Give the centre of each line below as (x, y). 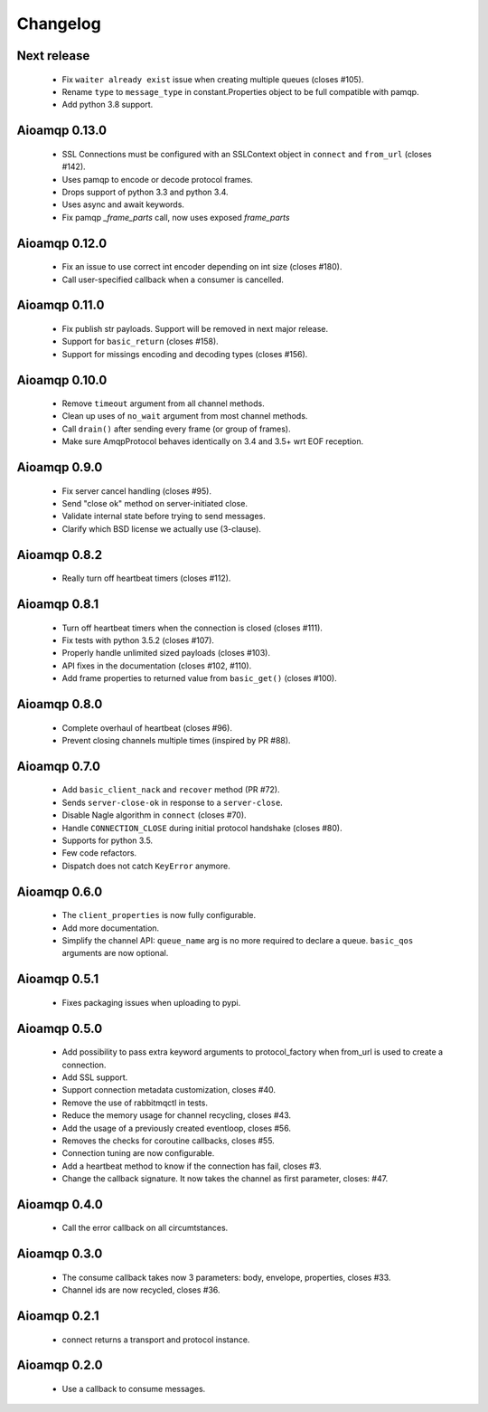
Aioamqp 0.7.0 (59, 766)
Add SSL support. (95, 1077)
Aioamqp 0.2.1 (58, 1316)
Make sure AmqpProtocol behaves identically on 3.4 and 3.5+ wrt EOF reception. (213, 441)
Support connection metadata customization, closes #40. (169, 1090)
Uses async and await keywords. (123, 204)
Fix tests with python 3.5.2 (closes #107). (138, 640)
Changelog (59, 24)
